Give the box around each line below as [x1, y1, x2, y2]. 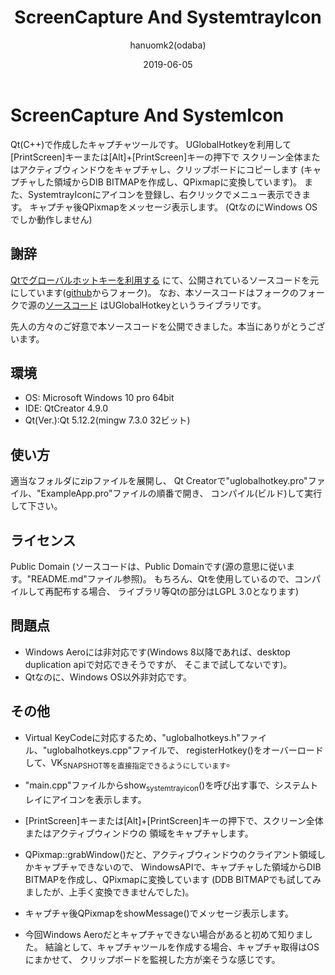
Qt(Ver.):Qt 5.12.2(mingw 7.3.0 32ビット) [24, 414, 191, 426]
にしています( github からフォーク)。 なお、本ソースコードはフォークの [10, 286, 299, 298]
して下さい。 [10, 500, 63, 512]
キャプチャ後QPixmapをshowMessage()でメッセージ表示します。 [24, 907, 295, 920]
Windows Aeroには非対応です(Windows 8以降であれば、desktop [24, 646, 291, 658]
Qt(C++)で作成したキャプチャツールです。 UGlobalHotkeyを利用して [10, 138, 292, 150]
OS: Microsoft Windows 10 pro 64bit [24, 392, 175, 404]
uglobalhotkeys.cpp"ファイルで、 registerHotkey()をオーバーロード [46, 744, 324, 756]
